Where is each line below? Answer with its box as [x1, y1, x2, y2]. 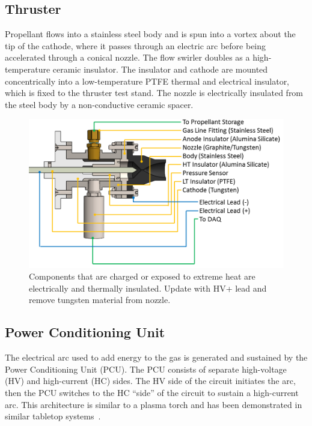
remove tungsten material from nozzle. [29, 293, 171, 306]
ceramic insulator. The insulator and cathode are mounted [52, 62, 268, 75]
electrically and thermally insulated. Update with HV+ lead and [29, 281, 267, 294]
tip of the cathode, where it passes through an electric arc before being [5, 39, 266, 52]
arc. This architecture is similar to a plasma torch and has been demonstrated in [5, 398, 302, 410]
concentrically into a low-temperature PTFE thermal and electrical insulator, [5, 74, 290, 87]
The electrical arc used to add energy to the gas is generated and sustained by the [5, 351, 308, 364]
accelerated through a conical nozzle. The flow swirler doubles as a [5, 51, 250, 64]
